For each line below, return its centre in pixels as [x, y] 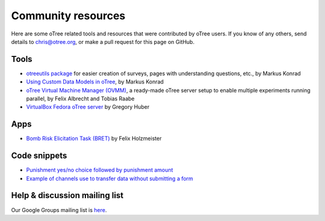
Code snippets [39, 156]
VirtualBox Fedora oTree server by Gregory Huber [88, 107]
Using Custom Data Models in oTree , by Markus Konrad [95, 82]
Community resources [68, 16]
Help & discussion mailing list [67, 195]
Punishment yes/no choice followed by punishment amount [100, 170]
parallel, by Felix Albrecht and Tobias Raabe [80, 98]
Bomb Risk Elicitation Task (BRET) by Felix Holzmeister [94, 139]
